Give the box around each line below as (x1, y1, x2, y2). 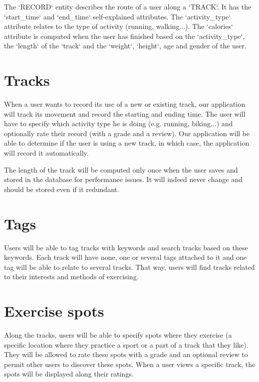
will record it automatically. (4, 148, 89, 158)
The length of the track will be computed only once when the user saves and (4, 164, 238, 175)
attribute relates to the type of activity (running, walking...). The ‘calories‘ (4, 21, 233, 31)
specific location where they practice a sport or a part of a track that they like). (4, 339, 249, 350)
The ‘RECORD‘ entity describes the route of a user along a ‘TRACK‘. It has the (4, 1, 252, 11)
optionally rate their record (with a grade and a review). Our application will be (4, 128, 250, 138)
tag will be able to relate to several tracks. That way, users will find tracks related (4, 261, 255, 272)
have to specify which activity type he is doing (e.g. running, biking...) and (4, 118, 233, 129)
